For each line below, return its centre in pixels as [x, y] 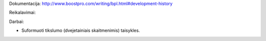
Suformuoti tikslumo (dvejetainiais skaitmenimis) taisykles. [81, 31]
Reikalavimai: [22, 13]
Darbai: [17, 21]
